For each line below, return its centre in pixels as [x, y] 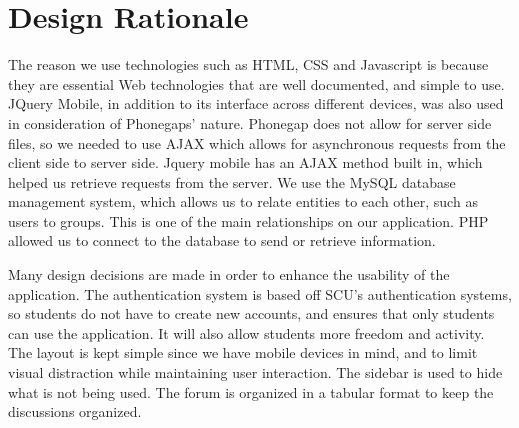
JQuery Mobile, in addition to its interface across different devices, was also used [256, 103]
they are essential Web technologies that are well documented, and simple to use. [256, 83]
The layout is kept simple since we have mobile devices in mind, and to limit [243, 352]
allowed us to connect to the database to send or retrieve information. [222, 240]
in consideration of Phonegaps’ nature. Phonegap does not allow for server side [250, 122]
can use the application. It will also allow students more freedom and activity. [246, 332]
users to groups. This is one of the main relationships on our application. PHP [248, 220]
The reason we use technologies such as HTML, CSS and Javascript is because [248, 64]
